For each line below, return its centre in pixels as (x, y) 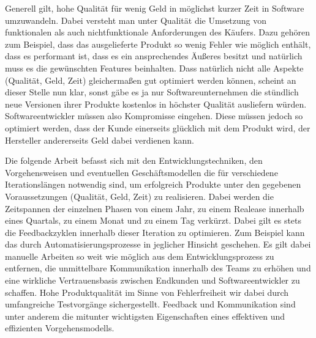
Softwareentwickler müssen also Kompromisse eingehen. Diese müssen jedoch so (154, 116)
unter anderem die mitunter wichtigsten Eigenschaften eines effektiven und (145, 316)
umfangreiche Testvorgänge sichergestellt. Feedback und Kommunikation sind (150, 304)
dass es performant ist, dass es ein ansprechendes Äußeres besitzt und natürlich (154, 56)
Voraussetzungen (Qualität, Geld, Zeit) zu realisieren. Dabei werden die (139, 196)
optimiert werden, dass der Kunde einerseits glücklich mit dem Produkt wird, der (158, 127)
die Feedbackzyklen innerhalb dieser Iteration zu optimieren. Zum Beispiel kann (155, 232)
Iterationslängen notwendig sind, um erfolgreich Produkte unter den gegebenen (153, 184)
